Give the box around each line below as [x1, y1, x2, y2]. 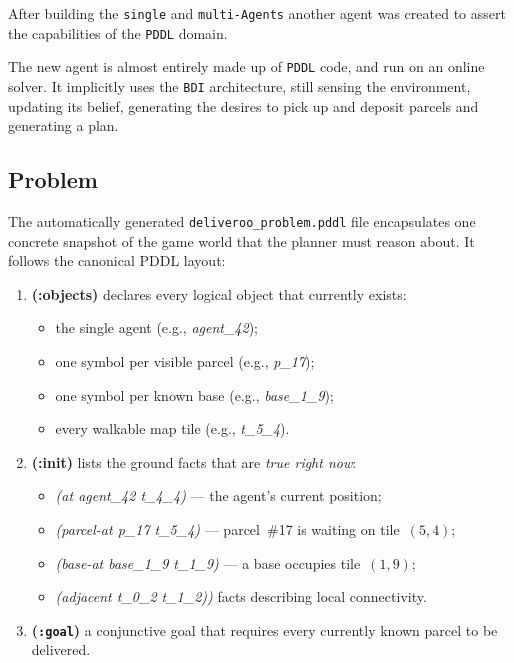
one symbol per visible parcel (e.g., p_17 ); [55, 351, 315, 372]
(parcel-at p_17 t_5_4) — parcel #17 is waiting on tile [55, 519, 400, 540]
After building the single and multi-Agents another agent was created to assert [8, 3, 506, 23]
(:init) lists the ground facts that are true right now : [31, 451, 357, 472]
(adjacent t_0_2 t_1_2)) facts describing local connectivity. [55, 586, 427, 607]
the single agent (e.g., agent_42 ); [55, 317, 258, 338]
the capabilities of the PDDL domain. [8, 22, 228, 43]
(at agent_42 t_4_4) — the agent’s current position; [55, 485, 382, 506]
